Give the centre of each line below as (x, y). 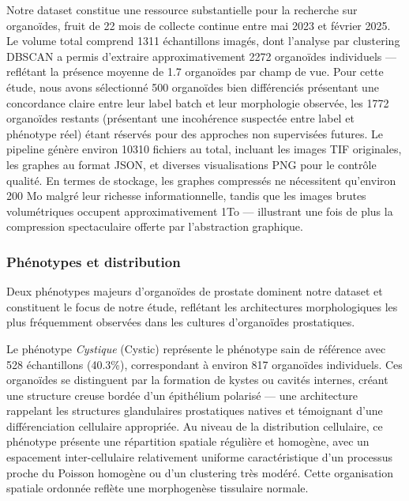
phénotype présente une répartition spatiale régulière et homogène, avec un (188, 441)
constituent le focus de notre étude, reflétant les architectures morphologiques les (202, 306)
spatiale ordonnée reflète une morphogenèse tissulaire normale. (158, 488)
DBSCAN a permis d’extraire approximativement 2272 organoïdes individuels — (201, 56)
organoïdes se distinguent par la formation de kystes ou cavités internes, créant (197, 380)
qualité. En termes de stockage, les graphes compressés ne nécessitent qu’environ (201, 180)
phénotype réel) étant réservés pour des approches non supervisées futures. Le (195, 133)
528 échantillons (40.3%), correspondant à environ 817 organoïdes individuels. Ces (204, 364)
